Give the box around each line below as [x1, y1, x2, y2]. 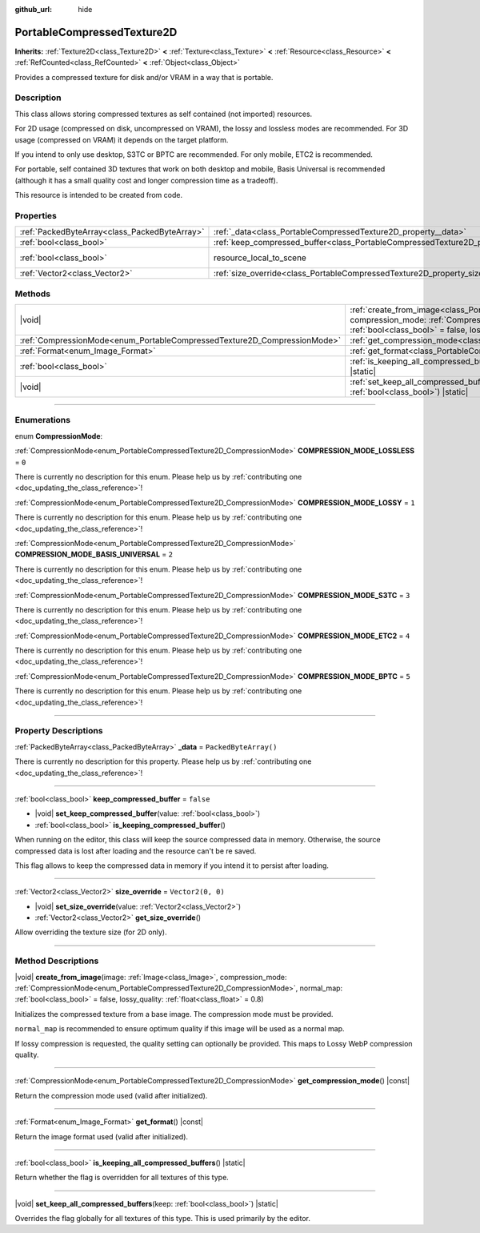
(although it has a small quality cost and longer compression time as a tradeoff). [14, 175, 278, 185]
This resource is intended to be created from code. [14, 191, 183, 200]
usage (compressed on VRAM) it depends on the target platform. [14, 135, 229, 144]
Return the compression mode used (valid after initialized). [14, 1090, 208, 1100]
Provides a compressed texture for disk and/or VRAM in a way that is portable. [14, 72, 274, 82]
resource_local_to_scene [213, 252, 307, 263]
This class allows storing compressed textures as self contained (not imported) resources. [14, 109, 313, 118]
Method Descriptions [14, 955, 99, 966]
